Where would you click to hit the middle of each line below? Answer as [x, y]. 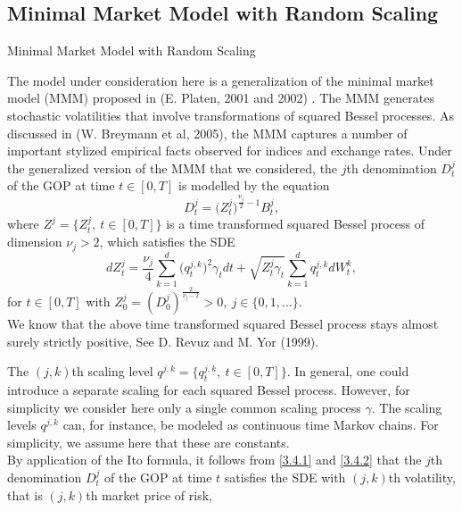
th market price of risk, [149, 494]
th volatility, [422, 477]
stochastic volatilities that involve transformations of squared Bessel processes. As [231, 115]
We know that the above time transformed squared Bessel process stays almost [223, 324]
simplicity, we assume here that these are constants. [148, 442]
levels [22, 425]
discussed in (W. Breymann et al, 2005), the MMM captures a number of [207, 133]
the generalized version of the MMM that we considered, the [173, 168]
